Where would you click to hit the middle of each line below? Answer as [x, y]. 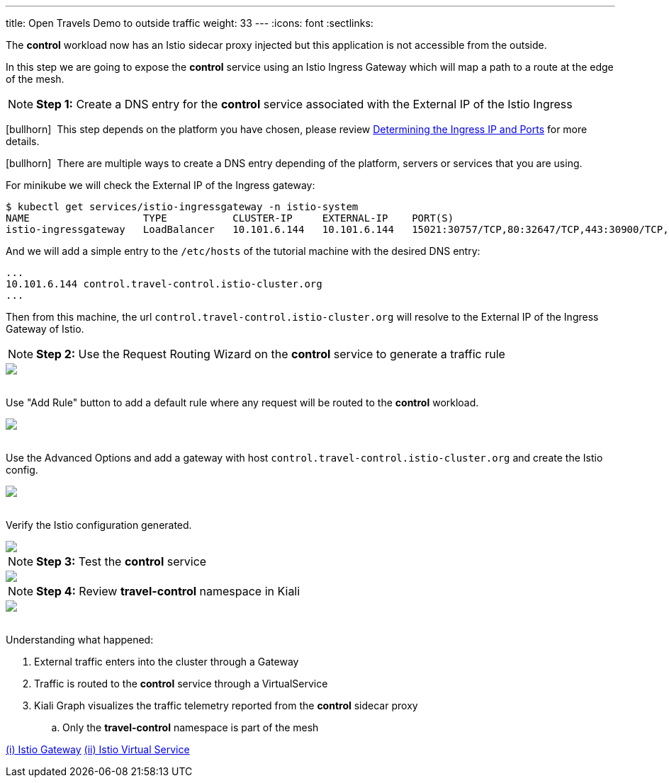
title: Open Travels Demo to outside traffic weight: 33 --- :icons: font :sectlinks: [190, 23]
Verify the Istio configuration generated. [99, 525]
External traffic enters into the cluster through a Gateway [167, 662]
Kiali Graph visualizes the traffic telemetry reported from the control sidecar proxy [226, 705]
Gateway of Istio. [45, 329]
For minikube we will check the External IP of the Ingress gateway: [161, 185]
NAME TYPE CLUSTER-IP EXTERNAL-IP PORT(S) [230, 218]
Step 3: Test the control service [122, 561]
